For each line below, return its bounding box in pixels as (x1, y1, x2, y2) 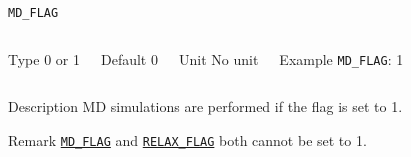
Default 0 (100, 48, 158, 69)
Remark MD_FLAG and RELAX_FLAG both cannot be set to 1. (8, 129, 367, 150)
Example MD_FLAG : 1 (279, 48, 404, 69)
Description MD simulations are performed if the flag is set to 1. (8, 96, 403, 117)
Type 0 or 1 (8, 48, 80, 69)
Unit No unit (178, 48, 259, 69)
